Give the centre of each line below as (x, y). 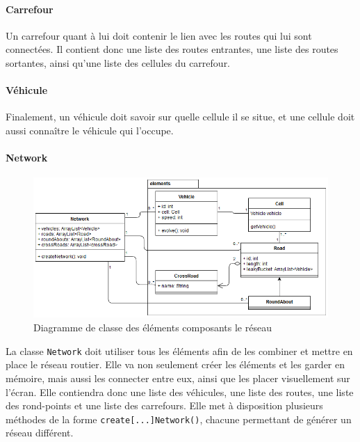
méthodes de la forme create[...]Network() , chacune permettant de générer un (179, 419)
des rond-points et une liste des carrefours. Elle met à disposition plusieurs (164, 405)
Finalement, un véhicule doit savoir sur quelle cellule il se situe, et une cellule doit (180, 117)
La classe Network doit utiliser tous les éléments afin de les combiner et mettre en (179, 350)
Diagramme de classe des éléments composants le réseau (153, 327)
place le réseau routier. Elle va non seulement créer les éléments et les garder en (175, 364)
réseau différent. (40, 433)
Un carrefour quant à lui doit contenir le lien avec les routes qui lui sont (159, 35)
